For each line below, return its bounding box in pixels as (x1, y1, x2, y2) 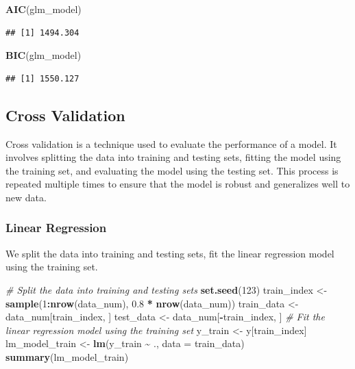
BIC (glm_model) (5, 48, 82, 62)
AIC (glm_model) (5, 2, 82, 16)
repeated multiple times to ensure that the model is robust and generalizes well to (5, 177, 350, 191)
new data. (5, 190, 47, 204)
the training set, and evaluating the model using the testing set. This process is (5, 163, 339, 177)
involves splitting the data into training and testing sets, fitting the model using (5, 150, 341, 164)
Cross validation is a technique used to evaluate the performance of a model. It (5, 136, 337, 151)
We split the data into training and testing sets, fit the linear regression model (5, 246, 334, 260)
